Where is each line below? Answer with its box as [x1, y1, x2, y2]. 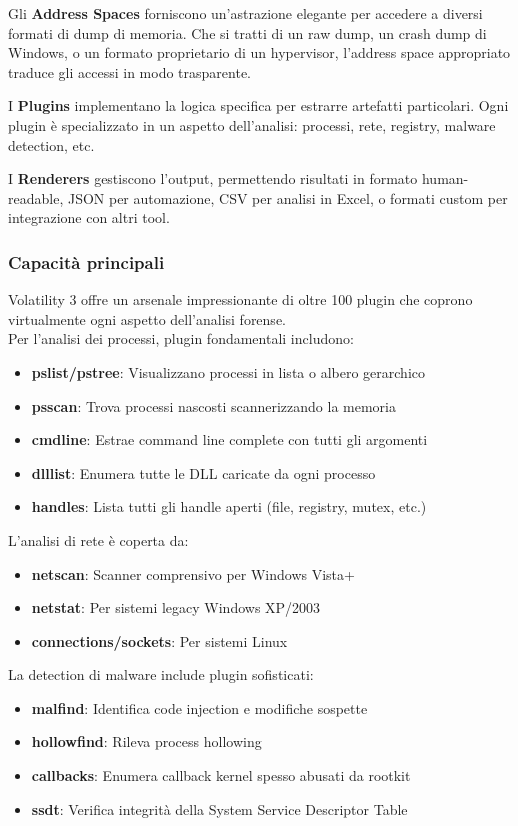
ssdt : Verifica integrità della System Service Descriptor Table [31, 798, 408, 819]
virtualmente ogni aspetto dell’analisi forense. [8, 308, 286, 329]
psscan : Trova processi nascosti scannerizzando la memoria [31, 395, 397, 416]
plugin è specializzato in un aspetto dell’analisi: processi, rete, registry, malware [8, 114, 496, 135]
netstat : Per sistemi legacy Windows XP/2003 [31, 597, 321, 618]
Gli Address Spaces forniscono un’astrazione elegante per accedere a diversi [8, 3, 483, 23]
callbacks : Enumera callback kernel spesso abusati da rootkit [31, 765, 411, 786]
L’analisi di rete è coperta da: [8, 529, 189, 550]
